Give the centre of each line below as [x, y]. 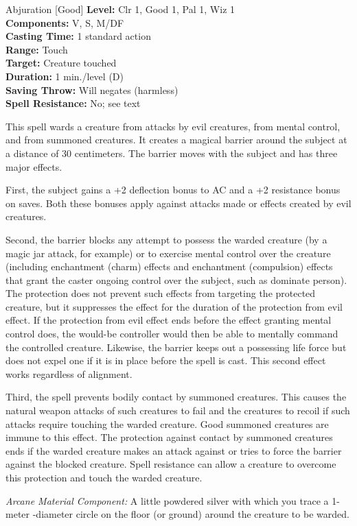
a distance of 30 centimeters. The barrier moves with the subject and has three [172, 153]
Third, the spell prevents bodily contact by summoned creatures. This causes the [176, 397]
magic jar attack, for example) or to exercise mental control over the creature [168, 253]
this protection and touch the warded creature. [104, 477]
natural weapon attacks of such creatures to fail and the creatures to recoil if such [178, 410]
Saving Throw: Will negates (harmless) [92, 89]
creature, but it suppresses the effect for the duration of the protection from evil [174, 306]
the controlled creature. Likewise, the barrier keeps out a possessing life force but [176, 347]
